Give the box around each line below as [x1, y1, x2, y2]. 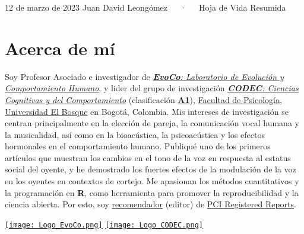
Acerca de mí [5, 36, 115, 60]
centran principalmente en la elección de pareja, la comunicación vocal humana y [5, 117, 299, 129]
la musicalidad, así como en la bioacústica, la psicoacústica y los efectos [5, 128, 265, 140]
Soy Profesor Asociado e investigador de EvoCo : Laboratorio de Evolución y [5, 70, 284, 82]
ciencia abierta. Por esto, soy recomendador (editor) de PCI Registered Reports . [5, 198, 296, 210]
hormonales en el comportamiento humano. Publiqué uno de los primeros [5, 140, 271, 152]
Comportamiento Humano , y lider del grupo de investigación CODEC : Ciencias [5, 82, 299, 94]
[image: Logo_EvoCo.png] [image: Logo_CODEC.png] [5, 220, 203, 229]
